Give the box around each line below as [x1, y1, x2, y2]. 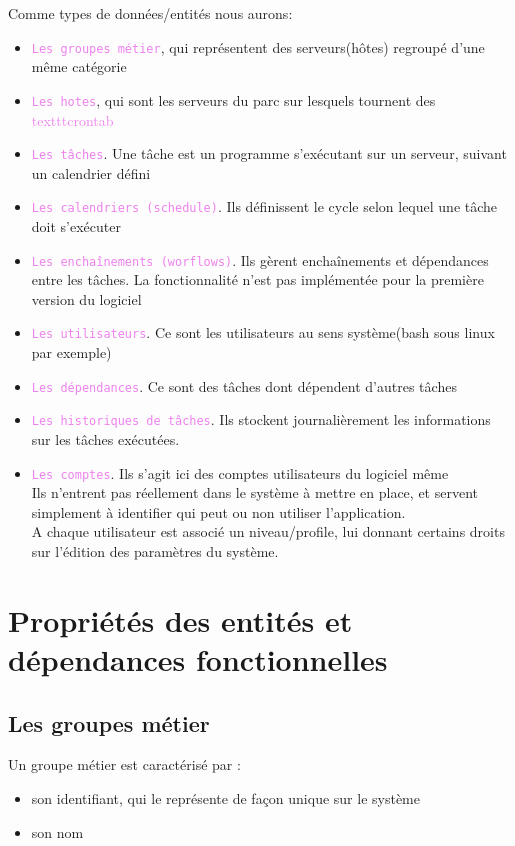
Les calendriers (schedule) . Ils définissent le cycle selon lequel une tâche [31, 196, 498, 217]
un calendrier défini [31, 162, 151, 183]
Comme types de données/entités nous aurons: [8, 3, 293, 23]
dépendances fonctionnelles [8, 639, 388, 679]
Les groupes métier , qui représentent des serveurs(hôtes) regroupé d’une [31, 36, 485, 57]
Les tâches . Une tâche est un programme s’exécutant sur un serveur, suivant [31, 143, 507, 164]
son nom [31, 821, 84, 842]
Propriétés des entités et [8, 599, 353, 640]
